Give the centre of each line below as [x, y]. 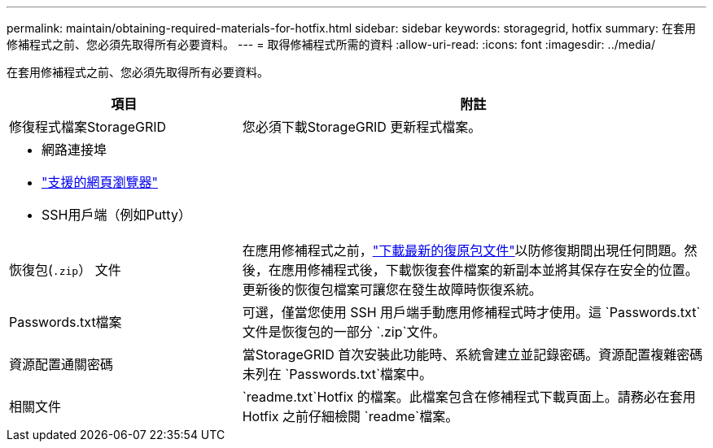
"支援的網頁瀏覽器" [100, 182]
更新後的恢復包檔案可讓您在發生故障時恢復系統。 [392, 289]
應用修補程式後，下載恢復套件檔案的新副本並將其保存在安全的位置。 [490, 270]
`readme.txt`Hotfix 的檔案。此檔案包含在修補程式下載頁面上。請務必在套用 [469, 397]
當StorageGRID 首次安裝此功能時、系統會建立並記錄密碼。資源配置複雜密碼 [472, 354]
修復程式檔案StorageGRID [88, 127]
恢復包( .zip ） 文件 [65, 270]
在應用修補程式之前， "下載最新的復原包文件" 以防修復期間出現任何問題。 [463, 250]
